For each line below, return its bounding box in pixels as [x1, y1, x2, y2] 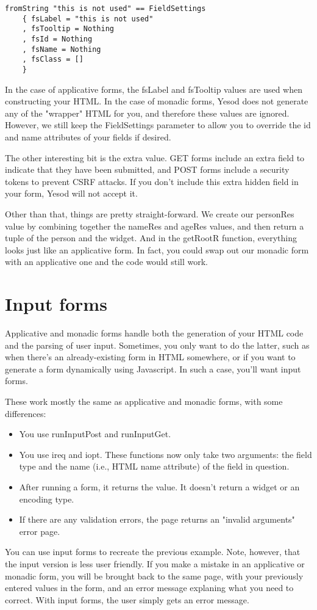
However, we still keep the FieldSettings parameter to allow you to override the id [5, 118, 311, 131]
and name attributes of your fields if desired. [5, 130, 171, 143]
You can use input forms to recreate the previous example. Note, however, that [5, 545, 301, 558]
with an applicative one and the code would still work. [5, 255, 208, 268]
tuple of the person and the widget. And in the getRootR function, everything [5, 231, 297, 244]
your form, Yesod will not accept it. [5, 187, 138, 200]
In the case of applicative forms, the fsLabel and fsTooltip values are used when [5, 82, 302, 95]
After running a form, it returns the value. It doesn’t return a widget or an [19, 480, 300, 493]
